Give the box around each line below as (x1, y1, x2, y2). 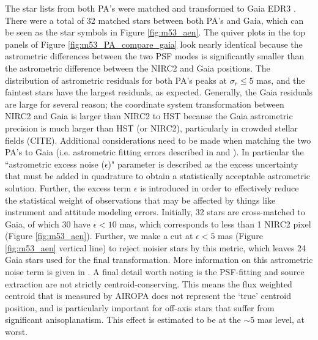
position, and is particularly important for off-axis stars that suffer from (5, 301, 275, 314)
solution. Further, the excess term (5, 181, 131, 194)
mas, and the (256, 73, 305, 86)
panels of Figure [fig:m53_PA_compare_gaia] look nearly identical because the (5, 37, 303, 50)
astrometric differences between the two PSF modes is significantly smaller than (5, 50, 305, 62)
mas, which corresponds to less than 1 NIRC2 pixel (119, 217, 311, 230)
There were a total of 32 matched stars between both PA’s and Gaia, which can (5, 13, 304, 26)
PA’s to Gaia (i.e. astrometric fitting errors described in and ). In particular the (5, 146, 304, 158)
